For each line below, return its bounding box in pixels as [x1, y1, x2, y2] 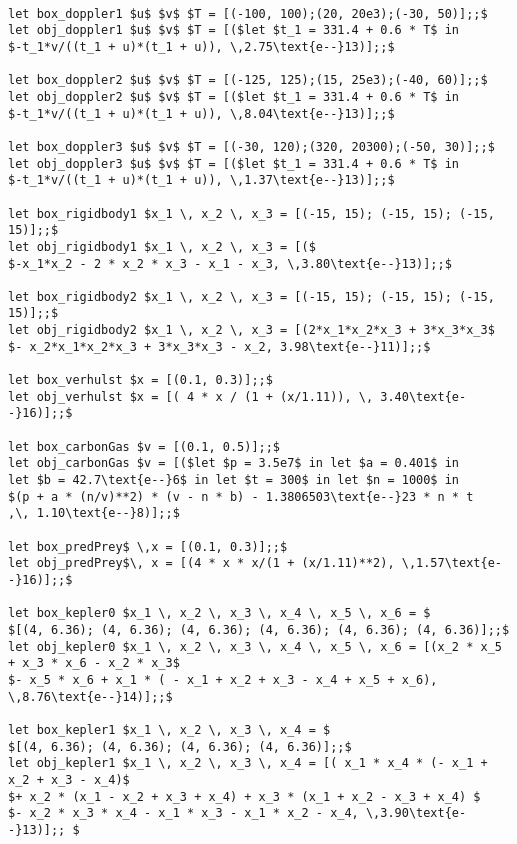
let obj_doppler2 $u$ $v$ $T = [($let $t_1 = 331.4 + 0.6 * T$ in [8, 89, 460, 104]
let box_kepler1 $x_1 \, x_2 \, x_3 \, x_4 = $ [8, 722, 331, 737]
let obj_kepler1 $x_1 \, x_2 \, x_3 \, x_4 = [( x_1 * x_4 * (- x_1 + [8, 756, 488, 771]
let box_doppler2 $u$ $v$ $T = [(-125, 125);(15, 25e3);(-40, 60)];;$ [8, 73, 488, 88]
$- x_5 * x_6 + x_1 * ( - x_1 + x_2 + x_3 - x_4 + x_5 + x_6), [8, 672, 438, 687]
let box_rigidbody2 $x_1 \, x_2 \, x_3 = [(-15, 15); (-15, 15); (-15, [8, 289, 495, 304]
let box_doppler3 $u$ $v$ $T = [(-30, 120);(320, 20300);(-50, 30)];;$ [8, 139, 495, 154]
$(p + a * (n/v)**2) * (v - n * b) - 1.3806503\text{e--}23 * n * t [8, 489, 474, 504]
